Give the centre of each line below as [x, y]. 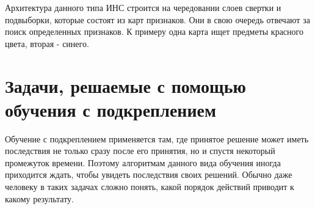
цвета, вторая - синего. [47, 43]
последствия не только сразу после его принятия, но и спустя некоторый [140, 151]
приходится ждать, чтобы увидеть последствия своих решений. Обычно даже [149, 174]
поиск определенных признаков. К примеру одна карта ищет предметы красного [154, 31]
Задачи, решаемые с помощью [125, 85]
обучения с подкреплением [111, 109]
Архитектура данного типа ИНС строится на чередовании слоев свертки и [143, 7]
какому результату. [39, 198]
